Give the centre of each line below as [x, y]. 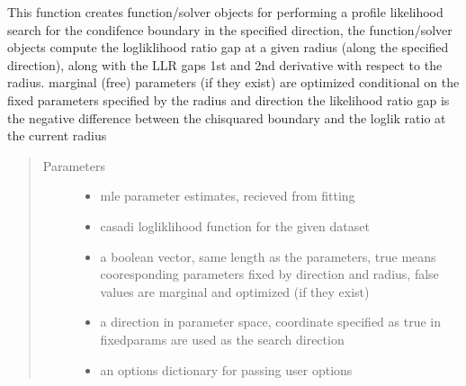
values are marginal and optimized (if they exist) [235, 291]
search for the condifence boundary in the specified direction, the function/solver [230, 29]
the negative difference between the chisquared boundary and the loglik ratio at [227, 117]
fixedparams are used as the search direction [222, 339]
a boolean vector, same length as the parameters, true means [268, 256]
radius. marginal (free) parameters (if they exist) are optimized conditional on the [233, 82]
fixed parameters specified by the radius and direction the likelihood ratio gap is [229, 99]
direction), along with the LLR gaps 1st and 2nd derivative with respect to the [225, 64]
